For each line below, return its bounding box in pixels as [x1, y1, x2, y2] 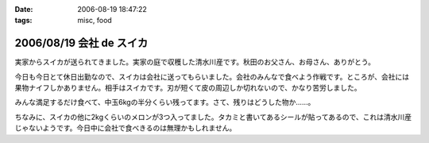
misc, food [77, 16, 113, 25]
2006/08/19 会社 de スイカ [14, 37, 149, 50]
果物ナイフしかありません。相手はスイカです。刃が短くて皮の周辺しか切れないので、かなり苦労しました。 [14, 83, 361, 93]
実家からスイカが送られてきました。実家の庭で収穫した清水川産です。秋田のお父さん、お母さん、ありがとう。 [14, 57, 375, 67]
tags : [14, 16, 33, 25]
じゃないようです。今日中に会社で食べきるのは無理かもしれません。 [14, 123, 237, 133]
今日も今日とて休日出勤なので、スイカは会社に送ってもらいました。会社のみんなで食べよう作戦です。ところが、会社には [14, 71, 409, 81]
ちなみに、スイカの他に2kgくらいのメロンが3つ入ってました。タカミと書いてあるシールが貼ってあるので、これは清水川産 [14, 112, 412, 122]
